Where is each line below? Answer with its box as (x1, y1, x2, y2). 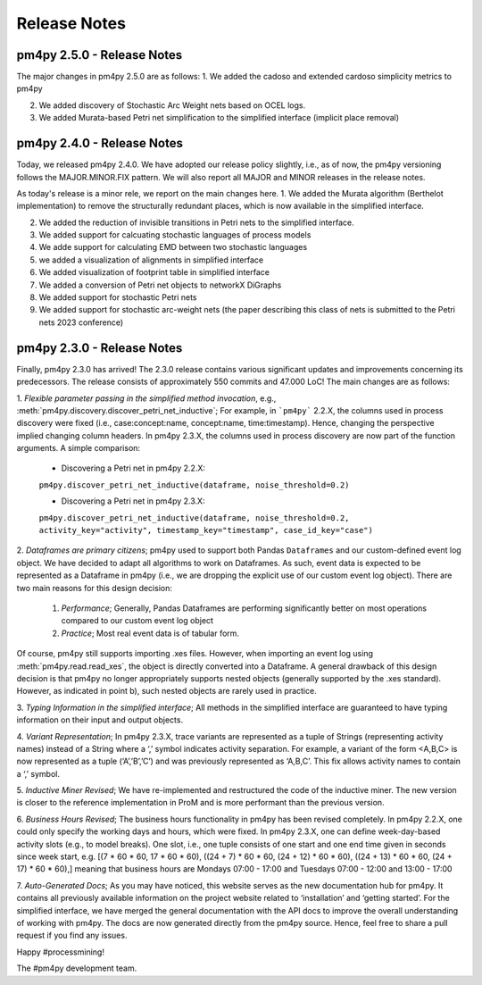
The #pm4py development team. (16, 963, 137, 973)
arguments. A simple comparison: (16, 443, 141, 454)
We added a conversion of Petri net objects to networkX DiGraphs (38, 280, 282, 290)
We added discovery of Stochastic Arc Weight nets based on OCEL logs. (38, 99, 306, 111)
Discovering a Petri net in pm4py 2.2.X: (61, 463, 205, 473)
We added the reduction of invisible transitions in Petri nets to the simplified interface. (38, 217, 354, 228)
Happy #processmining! (16, 947, 104, 957)
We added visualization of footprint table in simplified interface (38, 267, 270, 278)
